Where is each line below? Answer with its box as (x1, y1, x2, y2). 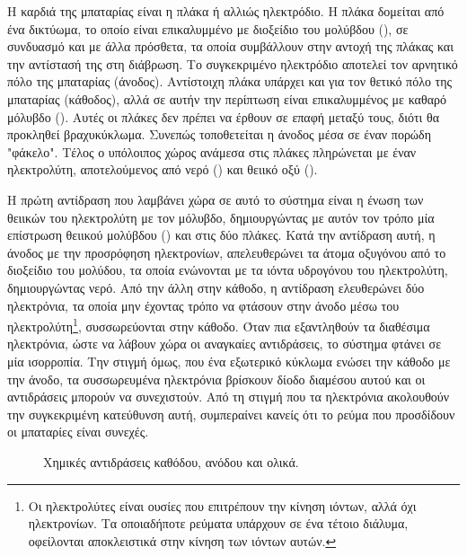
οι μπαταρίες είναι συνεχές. (7, 422, 149, 441)
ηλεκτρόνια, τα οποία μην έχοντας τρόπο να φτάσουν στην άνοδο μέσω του (7, 296, 400, 314)
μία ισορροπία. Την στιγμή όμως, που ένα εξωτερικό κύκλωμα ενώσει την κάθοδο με (7, 351, 451, 370)
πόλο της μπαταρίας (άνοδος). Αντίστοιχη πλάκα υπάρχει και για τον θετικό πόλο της (7, 72, 453, 91)
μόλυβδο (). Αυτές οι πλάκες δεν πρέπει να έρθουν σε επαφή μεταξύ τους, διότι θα (7, 107, 440, 126)
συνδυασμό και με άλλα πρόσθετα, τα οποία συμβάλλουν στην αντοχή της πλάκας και (7, 37, 454, 56)
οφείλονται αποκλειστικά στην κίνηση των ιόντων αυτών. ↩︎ (28, 531, 337, 550)
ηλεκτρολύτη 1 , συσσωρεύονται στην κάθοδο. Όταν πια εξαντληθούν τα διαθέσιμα (7, 314, 430, 335)
